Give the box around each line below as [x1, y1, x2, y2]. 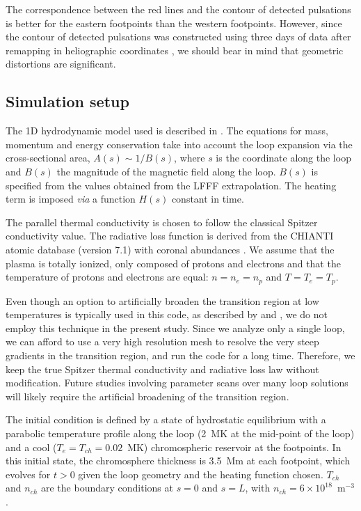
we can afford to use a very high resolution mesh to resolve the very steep [6, 334, 319, 349]
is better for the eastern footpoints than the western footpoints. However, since [6, 15, 342, 30]
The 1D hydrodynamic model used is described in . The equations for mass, [6, 123, 328, 138]
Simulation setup [6, 91, 129, 112]
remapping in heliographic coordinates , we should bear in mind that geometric [6, 42, 344, 57]
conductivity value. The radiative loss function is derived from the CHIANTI [6, 228, 334, 243]
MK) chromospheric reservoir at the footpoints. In [127, 439, 342, 454]
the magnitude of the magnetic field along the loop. [56, 164, 276, 178]
